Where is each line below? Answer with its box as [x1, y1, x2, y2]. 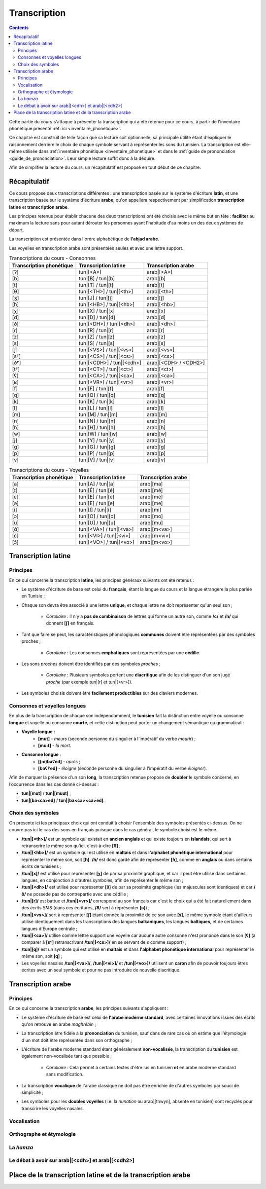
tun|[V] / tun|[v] [78, 456, 115, 463]
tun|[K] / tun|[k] [78, 398, 115, 405]
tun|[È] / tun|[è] [78, 493, 115, 500]
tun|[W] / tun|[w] [78, 431, 118, 438]
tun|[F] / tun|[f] [78, 385, 114, 392]
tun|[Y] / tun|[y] [78, 437, 115, 444]
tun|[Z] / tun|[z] [78, 334, 115, 340]
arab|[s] [147, 340, 166, 347]
